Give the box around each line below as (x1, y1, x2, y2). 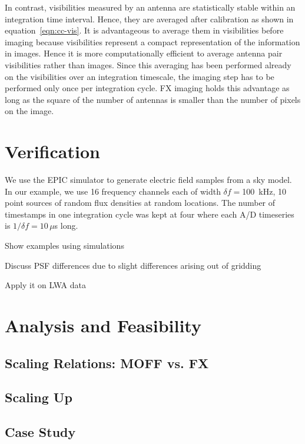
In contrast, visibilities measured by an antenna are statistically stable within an (5, 1, 296, 13)
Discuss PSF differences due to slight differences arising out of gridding (5, 259, 261, 271)
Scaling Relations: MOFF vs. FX (5, 353, 209, 372)
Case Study (5, 423, 76, 441)
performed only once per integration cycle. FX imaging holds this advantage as (5, 82, 290, 94)
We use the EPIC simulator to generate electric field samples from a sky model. (5, 173, 292, 186)
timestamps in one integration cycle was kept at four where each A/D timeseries (5, 208, 294, 220)
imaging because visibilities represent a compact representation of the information (5, 35, 300, 48)
